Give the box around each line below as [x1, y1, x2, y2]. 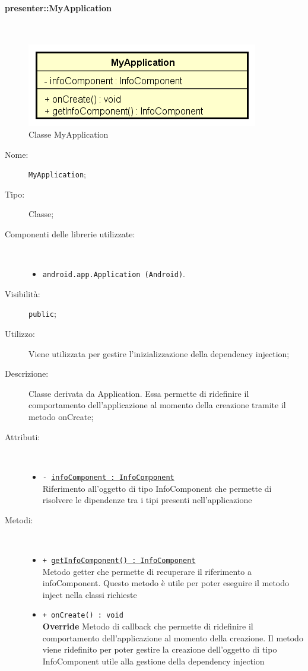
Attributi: [5, 430, 40, 443]
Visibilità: [5, 287, 40, 300]
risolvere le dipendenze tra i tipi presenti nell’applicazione [42, 494, 252, 506]
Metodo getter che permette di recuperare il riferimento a [42, 565, 252, 577]
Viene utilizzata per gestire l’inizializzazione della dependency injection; [28, 347, 290, 360]
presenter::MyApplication [5, 1, 112, 14]
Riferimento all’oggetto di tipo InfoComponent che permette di [42, 482, 272, 494]
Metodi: [5, 513, 33, 526]
